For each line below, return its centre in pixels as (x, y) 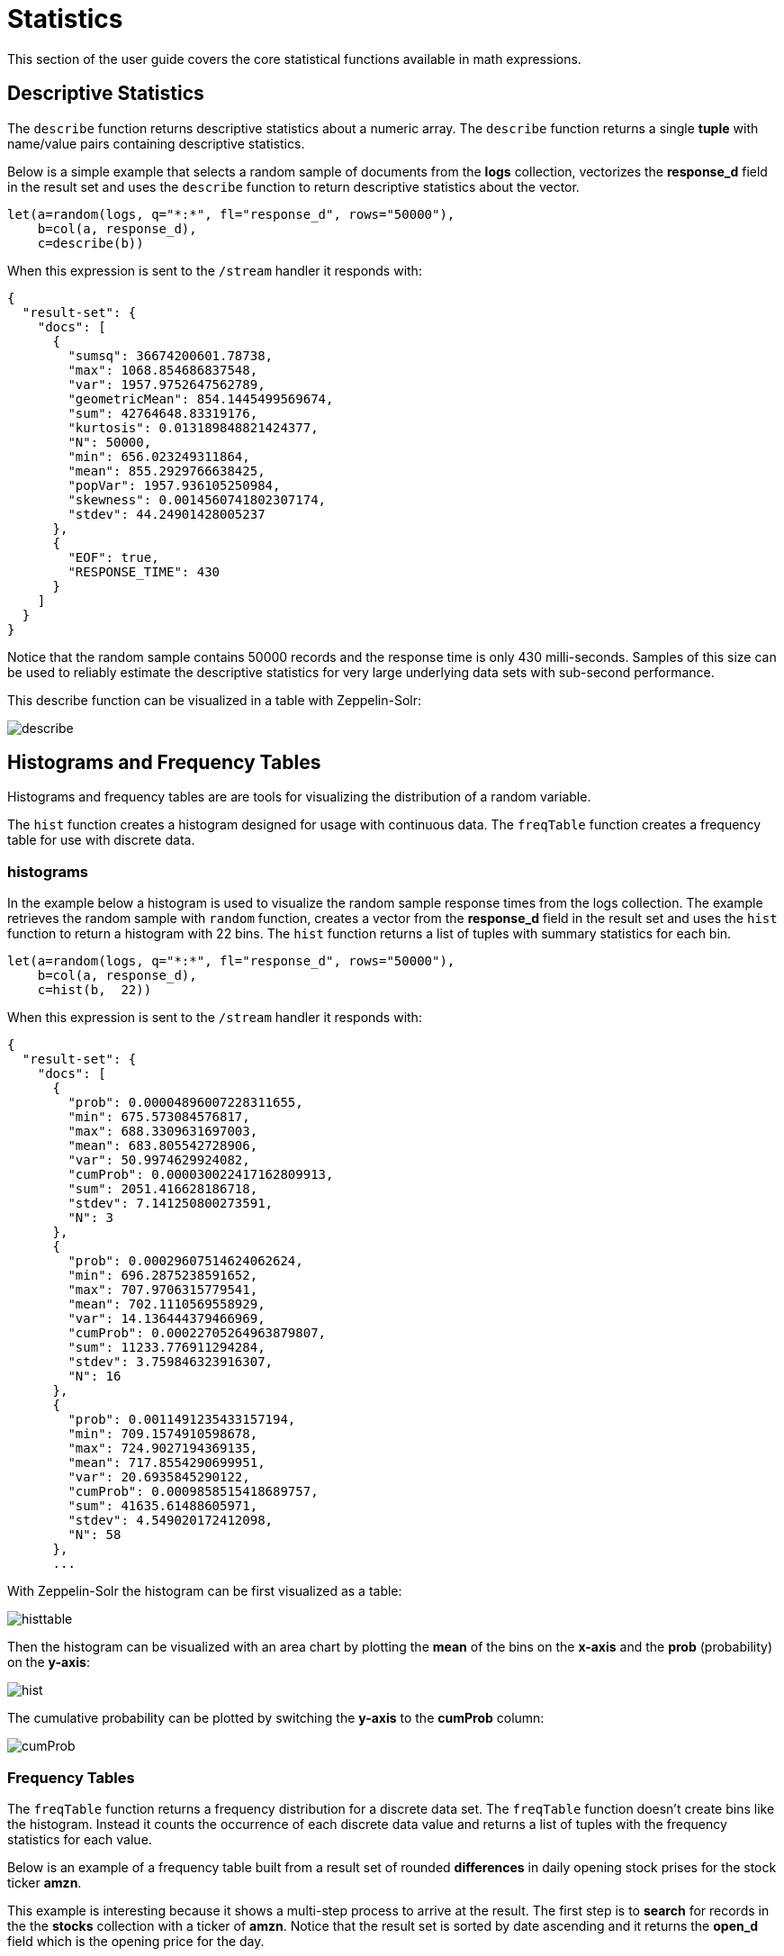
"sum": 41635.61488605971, (163, 1506)
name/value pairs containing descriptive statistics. (156, 143)
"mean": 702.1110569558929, (167, 1304)
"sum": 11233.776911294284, (167, 1348)
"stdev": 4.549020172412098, (171, 1521)
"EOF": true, (113, 557)
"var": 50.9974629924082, (159, 1160)
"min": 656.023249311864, (159, 456)
